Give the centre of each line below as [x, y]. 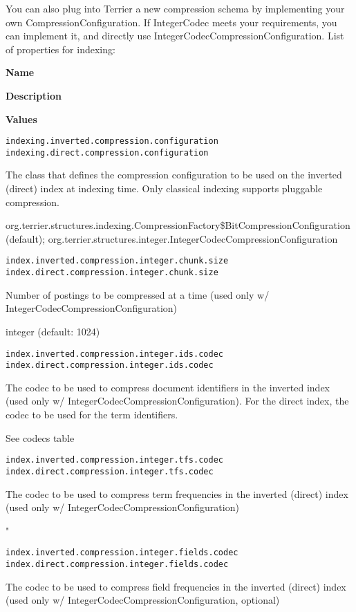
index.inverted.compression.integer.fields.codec [122, 553]
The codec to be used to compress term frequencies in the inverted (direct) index [177, 493]
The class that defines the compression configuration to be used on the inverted [174, 175]
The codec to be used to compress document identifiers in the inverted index [168, 387]
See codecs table [40, 437]
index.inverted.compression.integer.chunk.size [117, 261]
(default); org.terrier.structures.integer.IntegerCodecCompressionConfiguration [172, 238]
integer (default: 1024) [53, 331]
